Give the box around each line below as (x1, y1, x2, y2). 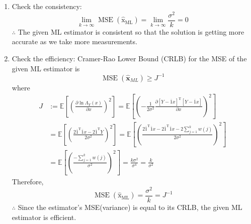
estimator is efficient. (12, 211, 76, 222)
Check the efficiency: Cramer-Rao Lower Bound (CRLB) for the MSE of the (12, 53, 247, 63)
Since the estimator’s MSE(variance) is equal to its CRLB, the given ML (18, 202, 242, 212)
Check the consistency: (12, 1, 82, 11)
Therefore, (12, 176, 44, 187)
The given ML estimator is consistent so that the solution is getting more (18, 26, 244, 37)
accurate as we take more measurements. (12, 36, 137, 47)
